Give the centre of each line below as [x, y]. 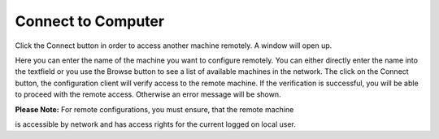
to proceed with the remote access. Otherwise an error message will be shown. [148, 94]
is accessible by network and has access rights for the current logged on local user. [155, 124]
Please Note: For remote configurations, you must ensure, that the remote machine [154, 109]
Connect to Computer [90, 21]
